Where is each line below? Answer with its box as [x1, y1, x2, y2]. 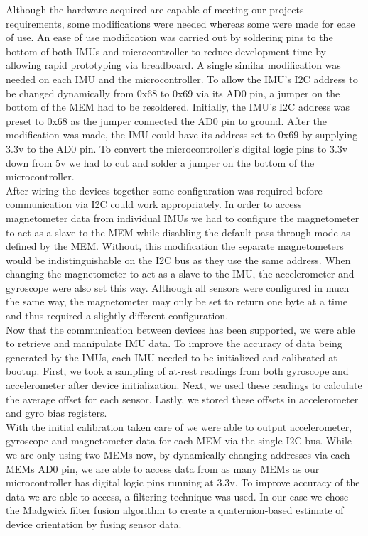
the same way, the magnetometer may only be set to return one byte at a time [6, 294, 347, 309]
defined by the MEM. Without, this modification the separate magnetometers [6, 239, 344, 253]
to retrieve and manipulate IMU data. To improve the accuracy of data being [6, 336, 342, 351]
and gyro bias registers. [6, 405, 107, 420]
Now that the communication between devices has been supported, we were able [6, 322, 355, 337]
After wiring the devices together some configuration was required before [6, 182, 323, 197]
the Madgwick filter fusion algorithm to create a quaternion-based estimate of [6, 503, 344, 518]
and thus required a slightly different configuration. [6, 308, 229, 323]
